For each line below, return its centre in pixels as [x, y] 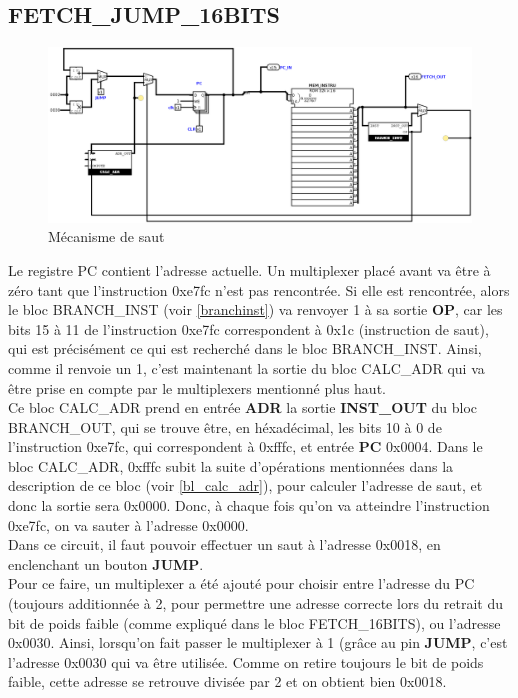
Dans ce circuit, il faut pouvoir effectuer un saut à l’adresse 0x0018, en [224, 544]
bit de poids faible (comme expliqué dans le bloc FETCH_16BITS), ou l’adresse [254, 622]
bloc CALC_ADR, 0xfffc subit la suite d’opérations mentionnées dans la [231, 465]
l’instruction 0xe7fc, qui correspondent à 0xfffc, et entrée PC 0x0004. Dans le [245, 446]
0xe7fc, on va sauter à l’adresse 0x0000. [128, 524]
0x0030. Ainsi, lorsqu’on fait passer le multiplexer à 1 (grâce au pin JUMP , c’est [258, 642]
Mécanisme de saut [106, 236]
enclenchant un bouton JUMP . [106, 563]
